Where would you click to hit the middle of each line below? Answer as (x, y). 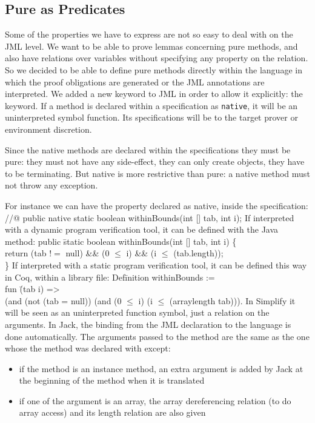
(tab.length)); (198, 253)
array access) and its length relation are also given (112, 412)
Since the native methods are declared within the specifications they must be (148, 149)
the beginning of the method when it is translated (112, 380)
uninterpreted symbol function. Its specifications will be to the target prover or (151, 117)
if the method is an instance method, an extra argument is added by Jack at (161, 368)
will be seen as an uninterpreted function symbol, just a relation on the (137, 312)
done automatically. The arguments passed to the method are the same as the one (157, 336)
